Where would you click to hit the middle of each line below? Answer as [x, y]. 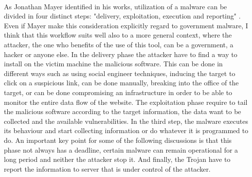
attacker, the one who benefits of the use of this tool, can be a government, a [119, 44]
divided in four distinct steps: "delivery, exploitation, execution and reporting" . [122, 16]
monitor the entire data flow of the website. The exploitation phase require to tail [126, 102]
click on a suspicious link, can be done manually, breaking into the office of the [121, 83]
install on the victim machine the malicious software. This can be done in [113, 64]
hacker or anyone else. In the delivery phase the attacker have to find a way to [121, 54]
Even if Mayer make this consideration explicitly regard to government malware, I [126, 25]
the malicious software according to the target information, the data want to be [123, 111]
